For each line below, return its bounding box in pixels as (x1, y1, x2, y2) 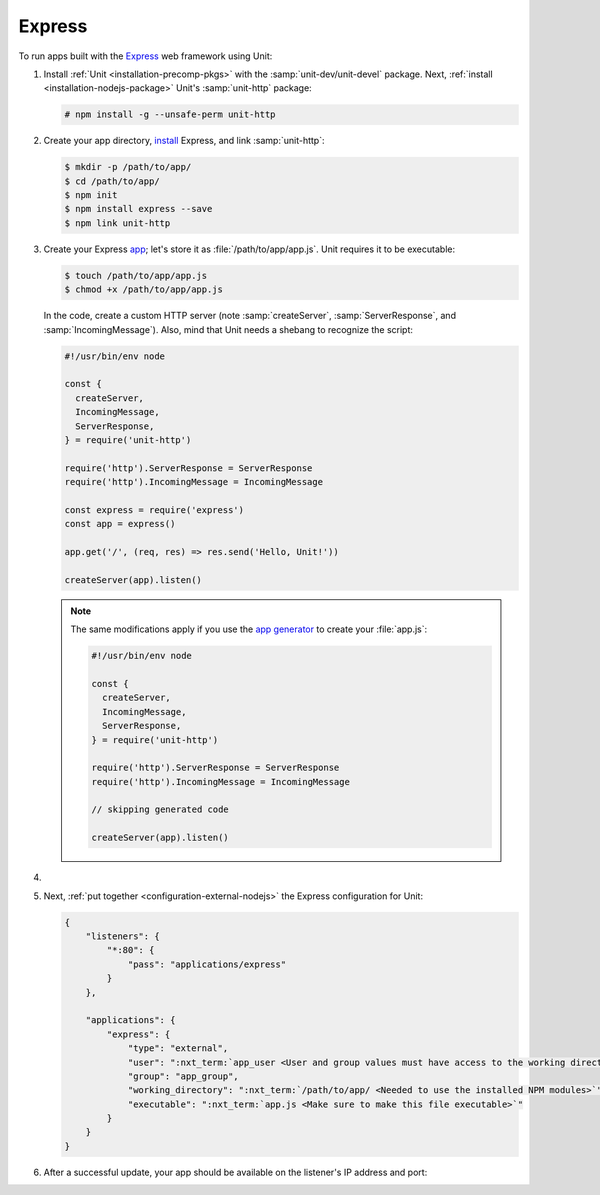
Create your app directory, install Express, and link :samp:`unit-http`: (43, 135, 325, 147)
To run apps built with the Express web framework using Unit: (18, 50, 273, 62)
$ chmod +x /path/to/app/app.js (64, 284, 224, 295)
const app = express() (64, 518, 176, 530)
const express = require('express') (64, 504, 245, 515)
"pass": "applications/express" (127, 958, 287, 970)
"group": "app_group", (127, 1070, 239, 1082)
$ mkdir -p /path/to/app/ (64, 161, 192, 173)
